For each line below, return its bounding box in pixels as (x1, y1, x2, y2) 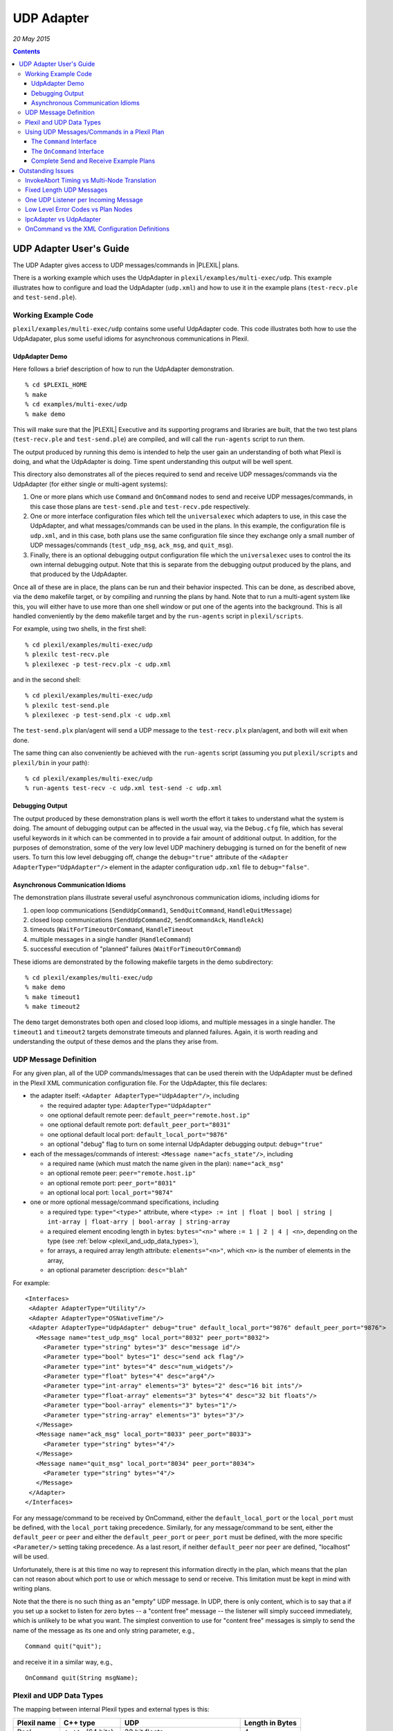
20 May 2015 (12, 35, 51, 43)
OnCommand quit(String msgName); (25, 1674, 138, 1682)
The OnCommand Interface (31, 147, 104, 155)
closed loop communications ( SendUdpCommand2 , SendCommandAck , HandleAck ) (30, 915, 264, 924)
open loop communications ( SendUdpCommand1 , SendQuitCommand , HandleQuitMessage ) (30, 906, 293, 914)
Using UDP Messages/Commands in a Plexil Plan (25, 128, 165, 136)
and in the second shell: (12, 675, 81, 683)
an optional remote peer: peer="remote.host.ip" (47, 1169, 196, 1177)
